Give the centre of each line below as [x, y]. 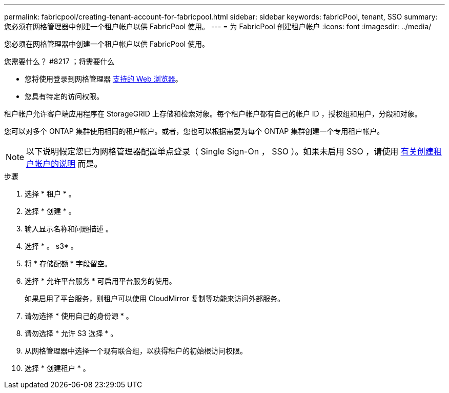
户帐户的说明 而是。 [64, 164]
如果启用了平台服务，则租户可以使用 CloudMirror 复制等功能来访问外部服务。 [155, 298]
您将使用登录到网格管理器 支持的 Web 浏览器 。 [104, 79]
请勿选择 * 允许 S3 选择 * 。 [71, 333]
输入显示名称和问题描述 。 [69, 229]
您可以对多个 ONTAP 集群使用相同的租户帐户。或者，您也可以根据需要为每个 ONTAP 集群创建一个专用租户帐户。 [194, 131]
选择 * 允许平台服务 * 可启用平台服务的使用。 [100, 281]
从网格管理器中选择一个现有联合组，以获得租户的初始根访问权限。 [136, 351]
